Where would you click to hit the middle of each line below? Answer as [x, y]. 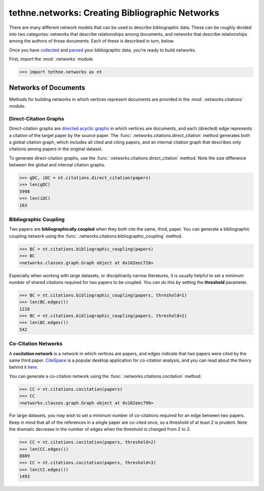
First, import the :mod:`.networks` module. [52, 59]
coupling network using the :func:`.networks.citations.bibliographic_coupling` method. [96, 236]
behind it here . [24, 367]
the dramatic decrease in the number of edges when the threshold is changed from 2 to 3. [100, 429]
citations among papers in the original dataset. [56, 149]
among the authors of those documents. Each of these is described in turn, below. [92, 41]
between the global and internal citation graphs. [57, 165]
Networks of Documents [47, 87]
